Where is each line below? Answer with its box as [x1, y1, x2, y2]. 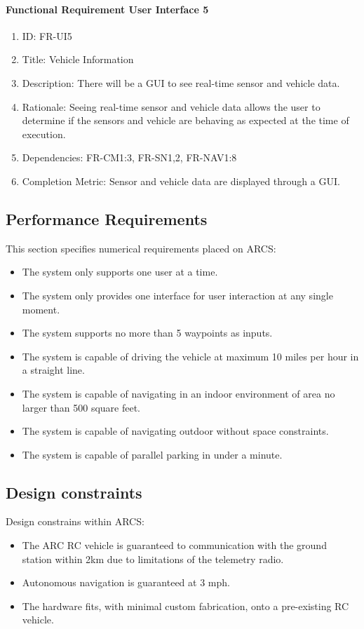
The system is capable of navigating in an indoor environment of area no [22, 386, 335, 400]
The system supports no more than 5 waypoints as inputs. [22, 325, 273, 340]
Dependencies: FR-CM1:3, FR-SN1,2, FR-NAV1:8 [22, 150, 237, 165]
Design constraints [6, 481, 142, 503]
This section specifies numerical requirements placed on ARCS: [6, 241, 276, 255]
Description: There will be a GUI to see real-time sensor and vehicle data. [22, 75, 340, 90]
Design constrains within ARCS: [6, 514, 144, 529]
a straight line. [22, 363, 85, 377]
